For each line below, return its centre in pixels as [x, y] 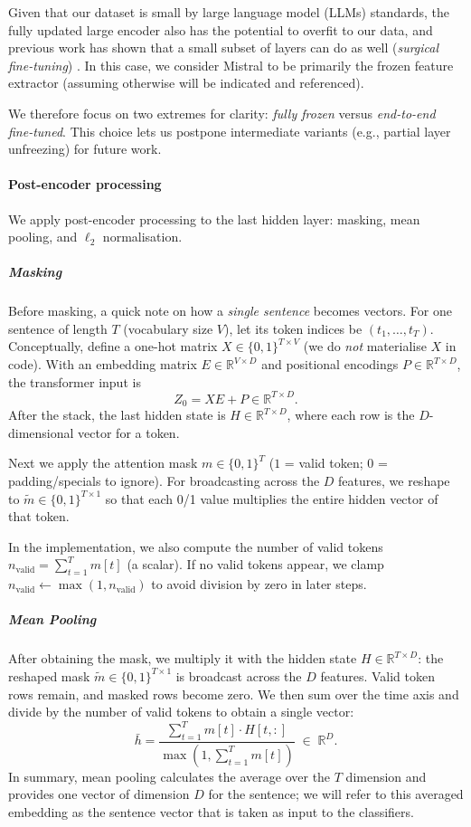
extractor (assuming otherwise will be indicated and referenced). [186, 83]
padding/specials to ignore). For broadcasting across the [164, 480]
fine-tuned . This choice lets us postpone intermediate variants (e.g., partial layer [230, 131]
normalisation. [142, 237]
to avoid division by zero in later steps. [259, 584]
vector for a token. [129, 432]
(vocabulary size [168, 328]
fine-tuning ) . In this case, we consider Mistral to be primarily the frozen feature [231, 65]
